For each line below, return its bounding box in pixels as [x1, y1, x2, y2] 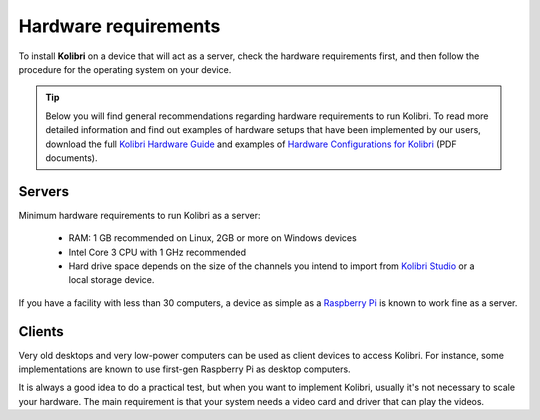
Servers [18, 183, 70, 200]
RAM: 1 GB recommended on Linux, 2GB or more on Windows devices [68, 232, 357, 244]
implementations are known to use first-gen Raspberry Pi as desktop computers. [18, 363, 351, 375]
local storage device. [68, 274, 155, 286]
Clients [18, 323, 64, 340]
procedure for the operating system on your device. [18, 63, 232, 75]
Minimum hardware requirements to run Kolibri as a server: [18, 209, 261, 221]
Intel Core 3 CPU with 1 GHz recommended [68, 246, 247, 258]
